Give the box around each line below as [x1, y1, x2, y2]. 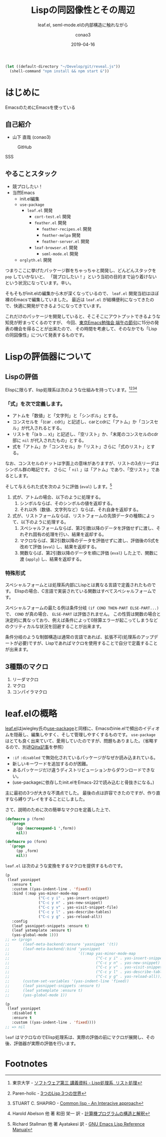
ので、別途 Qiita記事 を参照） [9, 744, 67, 750]
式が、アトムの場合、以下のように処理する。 [12, 494, 104, 500]
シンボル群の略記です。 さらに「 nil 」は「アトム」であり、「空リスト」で [5, 467, 156, 473]
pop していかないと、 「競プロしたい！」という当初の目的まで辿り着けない [5, 274, 157, 280]
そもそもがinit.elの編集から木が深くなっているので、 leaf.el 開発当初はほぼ [5, 291, 159, 297]
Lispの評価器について [5, 351, 92, 363]
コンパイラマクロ [12, 689, 47, 695]
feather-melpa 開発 [41, 232, 81, 238]
